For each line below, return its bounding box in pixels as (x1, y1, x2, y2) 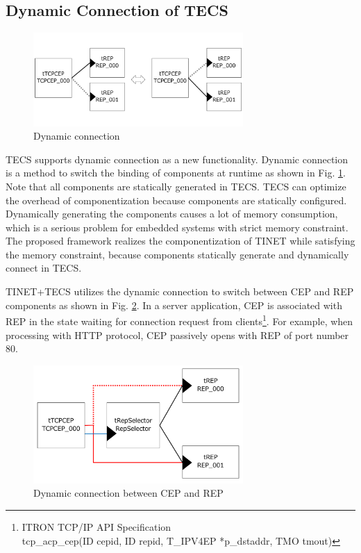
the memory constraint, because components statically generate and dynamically (6, 247, 349, 261)
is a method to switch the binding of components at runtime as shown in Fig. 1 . (6, 165, 346, 180)
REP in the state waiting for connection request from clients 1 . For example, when (6, 312, 353, 328)
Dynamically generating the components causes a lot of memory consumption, (6, 206, 338, 221)
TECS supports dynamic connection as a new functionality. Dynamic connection (6, 151, 349, 166)
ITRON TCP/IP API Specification (22, 519, 171, 534)
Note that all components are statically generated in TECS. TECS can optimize (6, 179, 346, 193)
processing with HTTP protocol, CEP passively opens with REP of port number (6, 327, 349, 342)
